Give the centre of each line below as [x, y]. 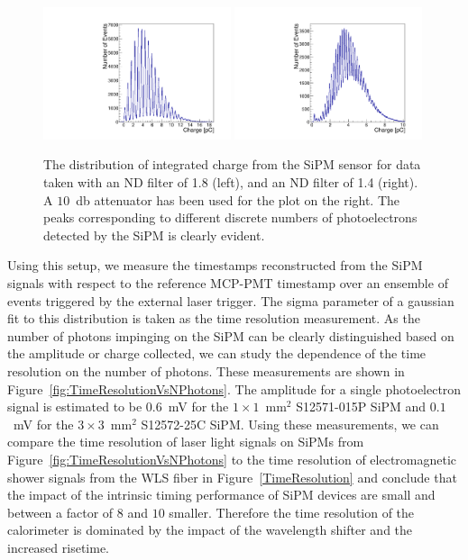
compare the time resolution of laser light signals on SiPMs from [186, 442]
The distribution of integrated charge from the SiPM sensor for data [232, 164]
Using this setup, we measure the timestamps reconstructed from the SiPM [215, 265]
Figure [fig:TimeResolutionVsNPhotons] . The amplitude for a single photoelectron [234, 388]
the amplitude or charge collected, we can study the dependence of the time [217, 353]
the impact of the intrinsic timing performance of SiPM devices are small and [221, 495]
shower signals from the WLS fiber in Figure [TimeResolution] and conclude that [232, 477]
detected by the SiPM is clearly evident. [154, 235]
